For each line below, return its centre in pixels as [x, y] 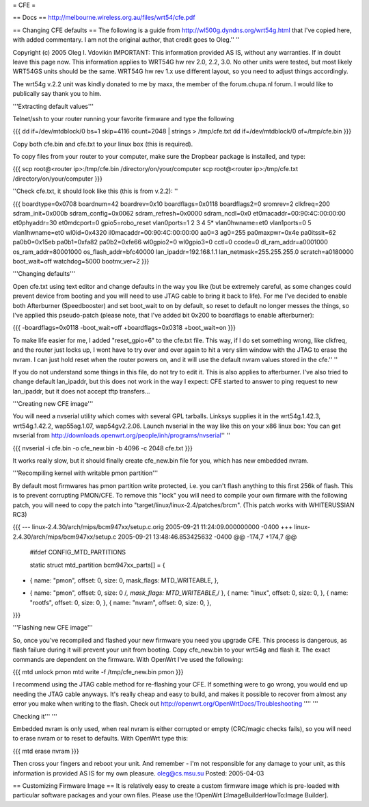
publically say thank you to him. [57, 94]
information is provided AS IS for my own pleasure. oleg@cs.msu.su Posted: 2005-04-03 [138, 773]
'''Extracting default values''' [53, 106]
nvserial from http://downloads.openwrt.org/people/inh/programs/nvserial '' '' [121, 435]
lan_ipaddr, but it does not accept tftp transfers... [81, 391]
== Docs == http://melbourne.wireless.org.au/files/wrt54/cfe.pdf [104, 18]
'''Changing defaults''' [44, 274]
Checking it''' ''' [35, 716]
